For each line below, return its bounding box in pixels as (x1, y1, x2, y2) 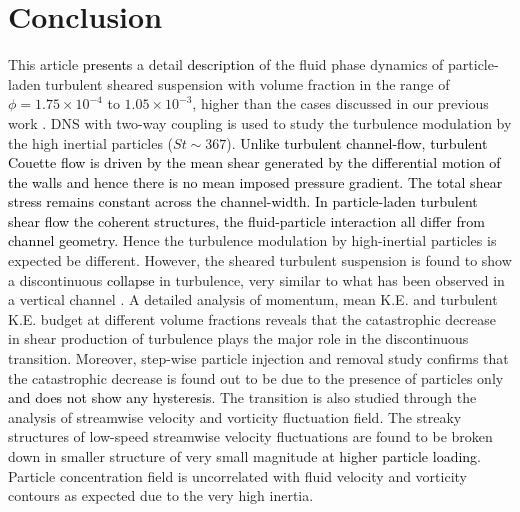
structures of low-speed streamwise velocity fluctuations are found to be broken (8, 426, 493, 447)
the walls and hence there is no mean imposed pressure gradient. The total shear (8, 171, 503, 192)
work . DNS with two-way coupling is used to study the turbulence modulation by (8, 112, 512, 133)
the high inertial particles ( (8, 132, 174, 153)
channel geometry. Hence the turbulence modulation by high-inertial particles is (8, 230, 497, 251)
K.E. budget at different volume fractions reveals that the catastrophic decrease (8, 308, 496, 329)
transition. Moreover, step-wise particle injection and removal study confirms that (8, 348, 509, 369)
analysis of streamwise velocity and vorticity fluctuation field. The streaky (8, 406, 462, 427)
